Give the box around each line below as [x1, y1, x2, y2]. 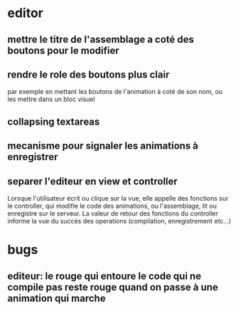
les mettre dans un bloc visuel [7, 95, 95, 104]
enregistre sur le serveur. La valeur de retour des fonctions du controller [7, 209, 219, 218]
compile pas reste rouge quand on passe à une [7, 281, 219, 293]
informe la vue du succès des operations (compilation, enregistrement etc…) [7, 216, 232, 225]
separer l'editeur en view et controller [7, 175, 178, 187]
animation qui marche [7, 292, 106, 304]
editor [7, 5, 44, 21]
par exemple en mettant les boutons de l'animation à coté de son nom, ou [7, 88, 223, 96]
